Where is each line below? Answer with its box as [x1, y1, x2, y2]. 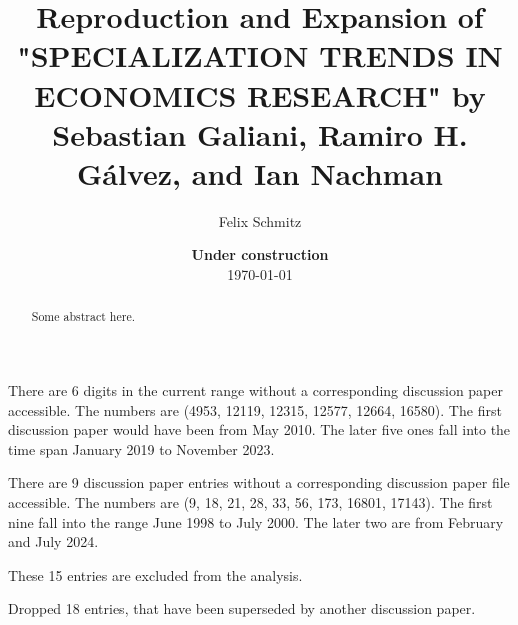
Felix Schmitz [218, 210, 302, 231]
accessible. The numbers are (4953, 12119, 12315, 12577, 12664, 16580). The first [8, 399, 502, 420]
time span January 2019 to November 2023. [8, 438, 275, 459]
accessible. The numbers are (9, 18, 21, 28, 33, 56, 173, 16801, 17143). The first [8, 492, 493, 513]
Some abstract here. [31, 308, 135, 325]
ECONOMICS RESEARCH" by [34, 74, 486, 115]
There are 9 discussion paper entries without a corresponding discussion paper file [8, 472, 510, 493]
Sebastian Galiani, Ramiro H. [52, 113, 468, 154]
